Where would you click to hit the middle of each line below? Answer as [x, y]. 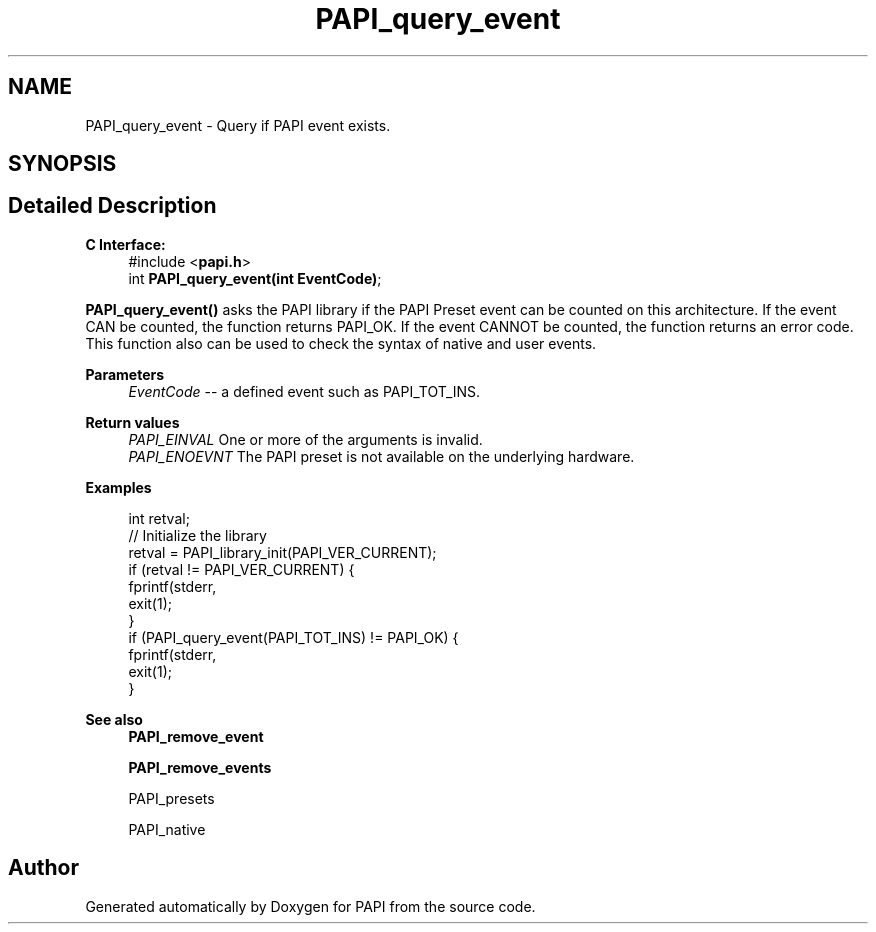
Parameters [125, 374]
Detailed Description [112, 206]
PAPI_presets [171, 798]
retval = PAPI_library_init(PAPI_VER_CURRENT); [282, 552]
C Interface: [125, 244]
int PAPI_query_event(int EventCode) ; [255, 278]
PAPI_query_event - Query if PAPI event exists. [238, 125]
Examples [118, 487]
